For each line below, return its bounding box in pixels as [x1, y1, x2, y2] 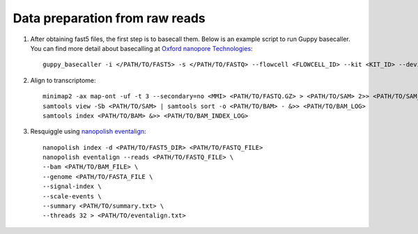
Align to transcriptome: [30, 76, 97, 84]
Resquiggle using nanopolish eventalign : [30, 127, 146, 136]
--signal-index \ [42, 182, 102, 191]
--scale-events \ [42, 192, 102, 200]
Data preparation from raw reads [13, 10, 206, 26]
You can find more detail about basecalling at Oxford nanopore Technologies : [30, 44, 254, 52]
